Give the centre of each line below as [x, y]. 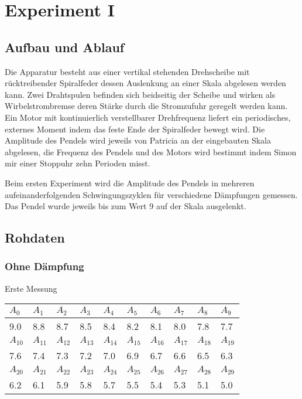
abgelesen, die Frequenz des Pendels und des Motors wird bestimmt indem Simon [151, 151]
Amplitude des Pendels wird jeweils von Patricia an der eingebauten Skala [138, 140]
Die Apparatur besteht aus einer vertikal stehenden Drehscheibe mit [127, 71]
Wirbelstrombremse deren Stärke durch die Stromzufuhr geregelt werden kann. [146, 106]
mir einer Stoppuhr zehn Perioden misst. [78, 163]
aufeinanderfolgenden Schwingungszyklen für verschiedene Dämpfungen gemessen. [151, 194]
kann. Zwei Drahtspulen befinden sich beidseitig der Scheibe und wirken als [140, 94]
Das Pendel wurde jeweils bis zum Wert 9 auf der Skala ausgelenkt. [126, 206]
